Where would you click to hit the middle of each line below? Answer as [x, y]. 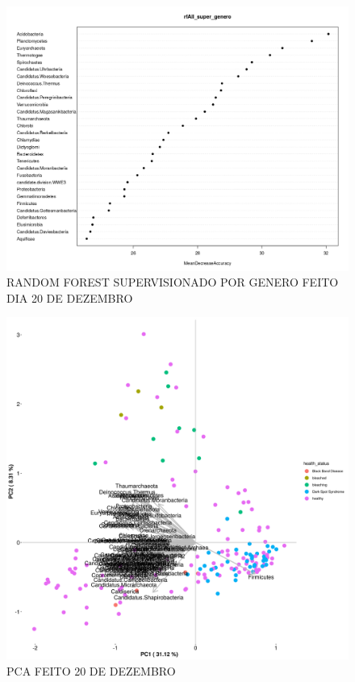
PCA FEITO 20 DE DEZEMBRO [91, 670]
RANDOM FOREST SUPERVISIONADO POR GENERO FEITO [173, 282]
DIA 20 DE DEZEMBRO [70, 297]
